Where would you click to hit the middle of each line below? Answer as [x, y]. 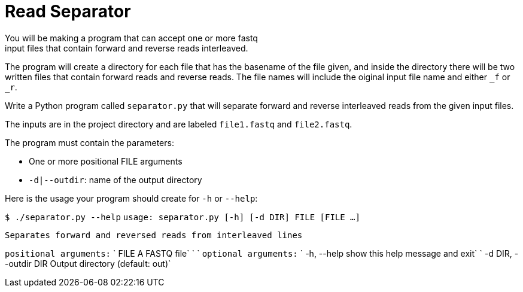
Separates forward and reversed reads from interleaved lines [154, 235]
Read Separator [68, 11]
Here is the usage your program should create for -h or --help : [131, 198]
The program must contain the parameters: [89, 142]
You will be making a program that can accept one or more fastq [131, 38]
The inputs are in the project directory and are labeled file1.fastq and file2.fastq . [179, 124]
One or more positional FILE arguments [106, 161]
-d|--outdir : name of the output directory [115, 180]
